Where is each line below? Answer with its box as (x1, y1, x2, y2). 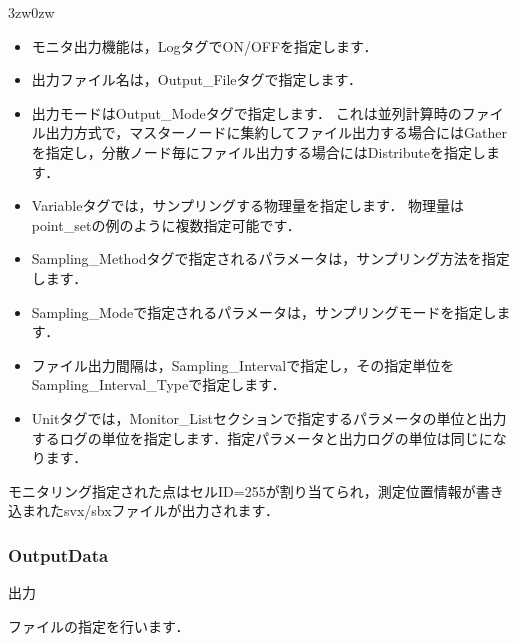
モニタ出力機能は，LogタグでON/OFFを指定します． (31, 35, 378, 56)
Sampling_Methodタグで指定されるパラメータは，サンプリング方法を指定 (31, 248, 510, 269)
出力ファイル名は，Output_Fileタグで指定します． (31, 69, 363, 90)
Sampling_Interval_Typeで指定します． (31, 374, 286, 395)
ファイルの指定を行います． (8, 615, 190, 636)
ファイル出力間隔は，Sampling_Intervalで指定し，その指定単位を (31, 354, 455, 375)
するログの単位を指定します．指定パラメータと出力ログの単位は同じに (31, 427, 493, 448)
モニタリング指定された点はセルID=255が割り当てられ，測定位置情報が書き (8, 480, 504, 501)
